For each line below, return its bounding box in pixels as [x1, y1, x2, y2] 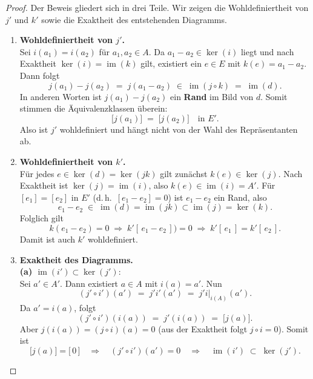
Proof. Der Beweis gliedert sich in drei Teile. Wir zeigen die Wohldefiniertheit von [5, 1, 309, 13]
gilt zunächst [160, 167, 208, 179]
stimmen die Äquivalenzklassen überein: [19, 102, 168, 115]
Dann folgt [19, 69, 60, 81]
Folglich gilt [19, 212, 64, 224]
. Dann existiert [60, 277, 119, 289]
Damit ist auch [19, 232, 76, 245]
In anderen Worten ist [19, 90, 102, 102]
